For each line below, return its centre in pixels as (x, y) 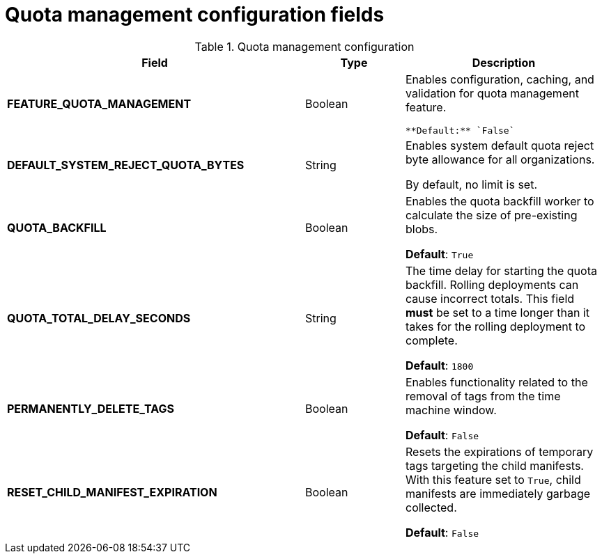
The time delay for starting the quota (501, 270)
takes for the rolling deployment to (495, 326)
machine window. (451, 410)
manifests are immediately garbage (498, 493)
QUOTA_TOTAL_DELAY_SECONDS (99, 318)
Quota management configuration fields (195, 15)
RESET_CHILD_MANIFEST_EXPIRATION (112, 492)
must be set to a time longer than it (497, 312)
